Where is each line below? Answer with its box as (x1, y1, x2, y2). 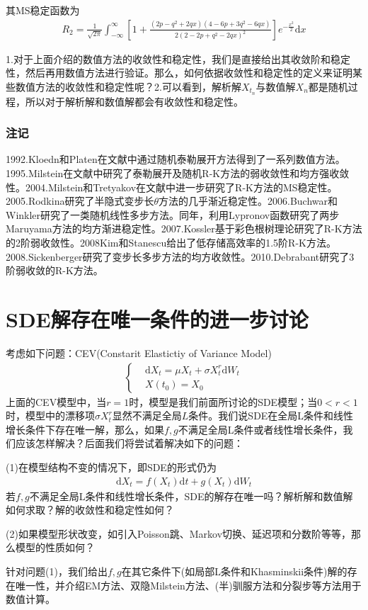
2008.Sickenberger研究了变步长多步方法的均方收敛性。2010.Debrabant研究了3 (6, 249, 355, 264)
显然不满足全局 (112, 408, 182, 423)
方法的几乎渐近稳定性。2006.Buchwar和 (159, 193, 338, 208)
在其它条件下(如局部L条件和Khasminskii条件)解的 (121, 563, 347, 578)
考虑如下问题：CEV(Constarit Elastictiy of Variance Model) (6, 345, 272, 360)
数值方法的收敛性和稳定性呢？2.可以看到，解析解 (15, 79, 241, 94)
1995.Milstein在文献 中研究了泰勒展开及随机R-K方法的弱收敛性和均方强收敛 (6, 166, 350, 181)
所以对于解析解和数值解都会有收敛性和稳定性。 (25, 94, 243, 108)
